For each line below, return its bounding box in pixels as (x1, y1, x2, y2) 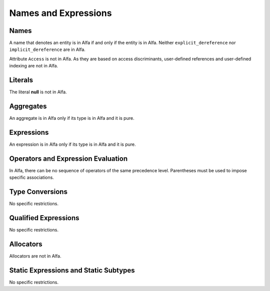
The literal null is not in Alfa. (9, 89, 67, 95)
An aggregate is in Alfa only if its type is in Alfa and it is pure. (9, 115, 134, 121)
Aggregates (9, 102, 47, 110)
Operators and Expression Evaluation (9, 154, 127, 163)
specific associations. (9, 175, 54, 181)
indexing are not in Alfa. (9, 63, 58, 69)
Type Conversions (9, 188, 67, 196)
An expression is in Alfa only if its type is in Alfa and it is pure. (9, 141, 136, 147)
